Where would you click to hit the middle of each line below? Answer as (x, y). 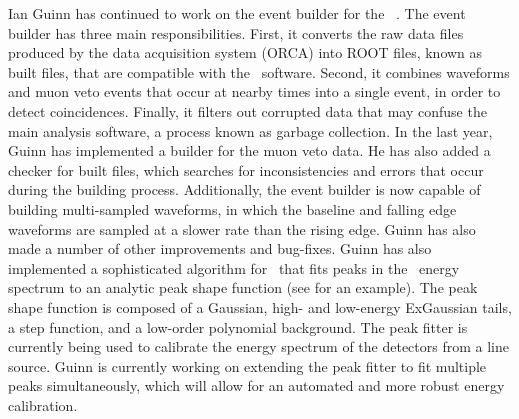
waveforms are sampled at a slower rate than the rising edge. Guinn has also (242, 228)
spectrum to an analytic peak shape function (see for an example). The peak (243, 287)
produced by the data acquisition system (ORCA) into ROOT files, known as (245, 52)
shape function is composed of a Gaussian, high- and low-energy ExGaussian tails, (260, 306)
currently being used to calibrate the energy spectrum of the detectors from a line (258, 346)
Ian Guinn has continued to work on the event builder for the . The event (237, 13)
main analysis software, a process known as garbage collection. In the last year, (250, 130)
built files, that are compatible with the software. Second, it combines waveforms (259, 71)
